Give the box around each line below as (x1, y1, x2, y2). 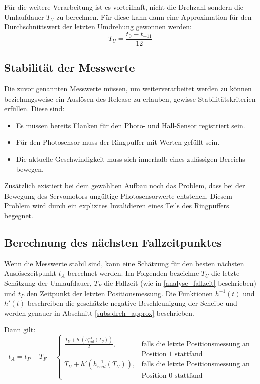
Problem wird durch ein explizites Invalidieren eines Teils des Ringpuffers (4, 200, 229, 211)
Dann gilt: (4, 324, 36, 335)
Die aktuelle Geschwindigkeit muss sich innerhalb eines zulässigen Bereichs (16, 154, 245, 164)
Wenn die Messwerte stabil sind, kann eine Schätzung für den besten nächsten (4, 258, 244, 268)
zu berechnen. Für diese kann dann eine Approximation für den (56, 11, 252, 22)
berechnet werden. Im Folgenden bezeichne (67, 268, 199, 278)
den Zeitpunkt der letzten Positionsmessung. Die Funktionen (26, 287, 213, 298)
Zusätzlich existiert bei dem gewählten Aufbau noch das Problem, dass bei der (4, 180, 245, 191)
